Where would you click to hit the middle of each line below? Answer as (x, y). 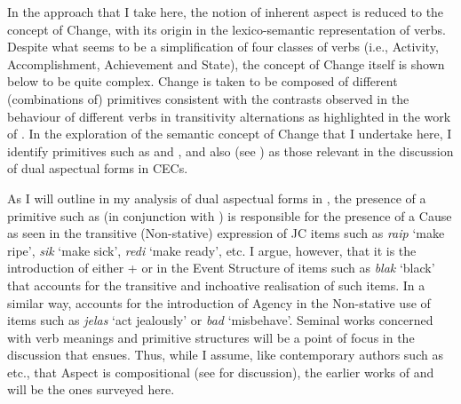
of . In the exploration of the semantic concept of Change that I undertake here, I (230, 134)
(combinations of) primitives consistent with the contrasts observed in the (208, 98)
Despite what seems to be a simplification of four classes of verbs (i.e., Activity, (223, 47)
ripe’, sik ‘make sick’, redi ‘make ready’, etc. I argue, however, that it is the (212, 250)
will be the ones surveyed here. (91, 389)
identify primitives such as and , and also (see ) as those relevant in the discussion (230, 151)
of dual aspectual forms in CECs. (98, 168)
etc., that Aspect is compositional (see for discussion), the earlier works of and (221, 372)
